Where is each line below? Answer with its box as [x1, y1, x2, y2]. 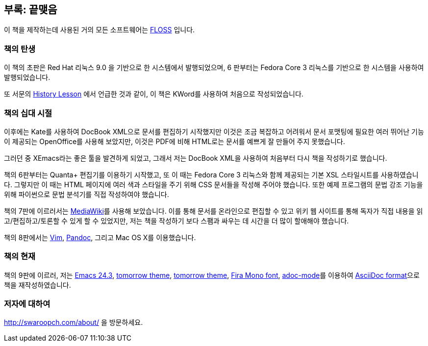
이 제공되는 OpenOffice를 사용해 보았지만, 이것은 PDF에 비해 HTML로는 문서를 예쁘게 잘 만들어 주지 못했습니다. [4, 137, 345, 146]
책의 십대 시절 [4, 108, 52, 118]
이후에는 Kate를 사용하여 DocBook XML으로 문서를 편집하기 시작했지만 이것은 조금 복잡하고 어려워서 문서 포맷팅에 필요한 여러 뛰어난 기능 [4, 127, 424, 136]
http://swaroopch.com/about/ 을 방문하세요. [4, 318, 143, 327]
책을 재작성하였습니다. [4, 280, 71, 289]
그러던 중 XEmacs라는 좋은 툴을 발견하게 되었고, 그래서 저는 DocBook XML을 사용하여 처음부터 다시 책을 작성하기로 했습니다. [4, 153, 387, 162]
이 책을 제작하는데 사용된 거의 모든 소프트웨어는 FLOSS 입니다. [4, 25, 195, 34]
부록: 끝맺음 [4, 3, 57, 16]
